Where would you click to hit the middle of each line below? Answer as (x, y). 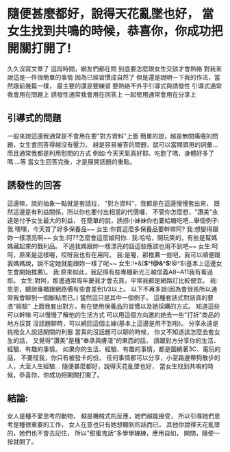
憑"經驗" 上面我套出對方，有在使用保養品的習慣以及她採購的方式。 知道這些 (114, 306)
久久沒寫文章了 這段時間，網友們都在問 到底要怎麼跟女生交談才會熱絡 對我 (112, 69)
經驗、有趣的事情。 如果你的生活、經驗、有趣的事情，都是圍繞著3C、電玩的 (114, 349)
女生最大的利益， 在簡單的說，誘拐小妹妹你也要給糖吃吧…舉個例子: (125, 220)
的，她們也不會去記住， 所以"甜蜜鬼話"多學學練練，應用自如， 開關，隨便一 (114, 433)
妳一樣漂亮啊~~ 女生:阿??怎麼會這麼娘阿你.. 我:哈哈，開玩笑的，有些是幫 (109, 237)
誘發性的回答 (34, 186)
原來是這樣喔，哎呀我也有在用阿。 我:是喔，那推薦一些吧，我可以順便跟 (119, 254)
